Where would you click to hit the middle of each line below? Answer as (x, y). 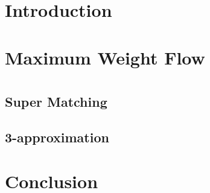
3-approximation (57, 137)
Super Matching (56, 101)
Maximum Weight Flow (105, 57)
